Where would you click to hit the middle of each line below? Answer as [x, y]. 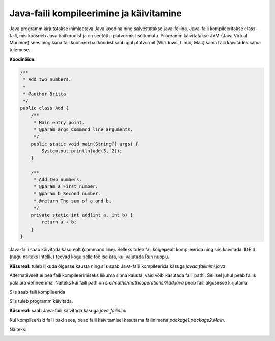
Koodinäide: [22, 59]
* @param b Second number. [67, 194]
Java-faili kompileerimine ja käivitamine [95, 13]
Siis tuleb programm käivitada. [41, 301]
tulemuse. [20, 50]
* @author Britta [45, 94]
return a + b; [59, 222]
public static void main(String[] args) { [85, 144]
